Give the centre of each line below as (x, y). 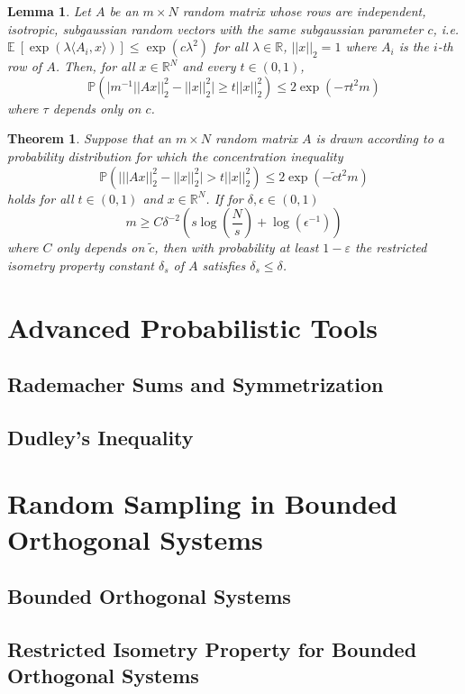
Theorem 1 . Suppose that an (89, 138)
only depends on (100, 247)
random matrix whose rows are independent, (304, 11)
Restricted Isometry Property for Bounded (212, 649)
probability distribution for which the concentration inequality (175, 155)
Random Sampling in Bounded (202, 503)
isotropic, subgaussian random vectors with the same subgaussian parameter (215, 28)
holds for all (41, 198)
